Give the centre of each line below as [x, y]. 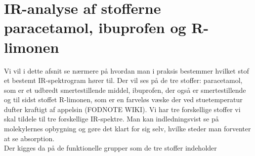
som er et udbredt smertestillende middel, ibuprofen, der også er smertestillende [125, 90]
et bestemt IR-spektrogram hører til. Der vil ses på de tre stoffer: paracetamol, [123, 80]
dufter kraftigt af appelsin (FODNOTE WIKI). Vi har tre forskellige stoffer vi [122, 109]
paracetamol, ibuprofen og [95, 27]
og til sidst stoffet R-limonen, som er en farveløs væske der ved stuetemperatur [123, 99]
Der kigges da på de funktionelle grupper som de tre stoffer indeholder [110, 148]
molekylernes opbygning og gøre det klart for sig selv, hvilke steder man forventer [127, 129]
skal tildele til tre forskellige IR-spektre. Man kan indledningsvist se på [111, 119]
